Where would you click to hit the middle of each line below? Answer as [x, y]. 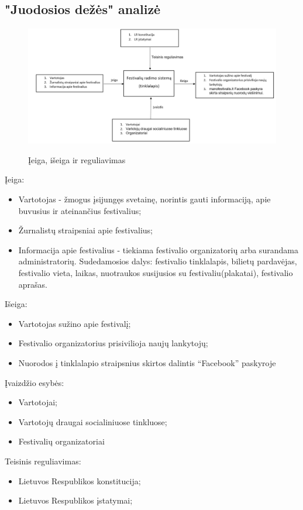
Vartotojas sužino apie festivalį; [75, 323]
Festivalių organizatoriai [61, 441]
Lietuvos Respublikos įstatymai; [75, 500]
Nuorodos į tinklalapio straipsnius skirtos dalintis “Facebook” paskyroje [147, 363]
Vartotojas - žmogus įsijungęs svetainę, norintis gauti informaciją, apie [144, 199]
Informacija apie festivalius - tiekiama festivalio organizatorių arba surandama [158, 249]
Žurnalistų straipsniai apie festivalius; [85, 230]
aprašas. [33, 284]
